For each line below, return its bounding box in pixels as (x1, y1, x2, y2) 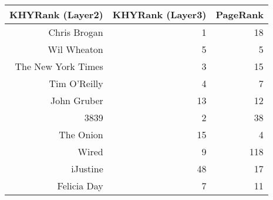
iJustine (71, 161, 103, 175)
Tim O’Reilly (49, 76, 103, 90)
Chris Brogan (48, 25, 103, 39)
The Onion (59, 127, 103, 141)
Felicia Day (57, 178, 103, 192)
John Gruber (50, 93, 103, 107)
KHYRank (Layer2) (9, 7, 103, 21)
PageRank (215, 7, 264, 21)
